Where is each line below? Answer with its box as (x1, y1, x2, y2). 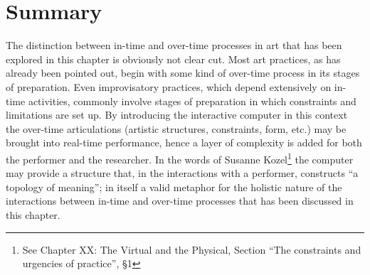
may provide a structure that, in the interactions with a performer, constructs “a (6, 166, 359, 180)
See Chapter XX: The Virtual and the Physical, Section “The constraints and (22, 242, 361, 257)
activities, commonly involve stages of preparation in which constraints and (28, 93, 356, 108)
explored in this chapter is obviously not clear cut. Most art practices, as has (6, 51, 341, 66)
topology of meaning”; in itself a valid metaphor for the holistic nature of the (6, 179, 342, 194)
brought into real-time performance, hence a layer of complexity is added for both (6, 135, 362, 150)
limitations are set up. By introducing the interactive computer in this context (6, 107, 348, 122)
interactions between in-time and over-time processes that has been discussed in (6, 193, 354, 208)
